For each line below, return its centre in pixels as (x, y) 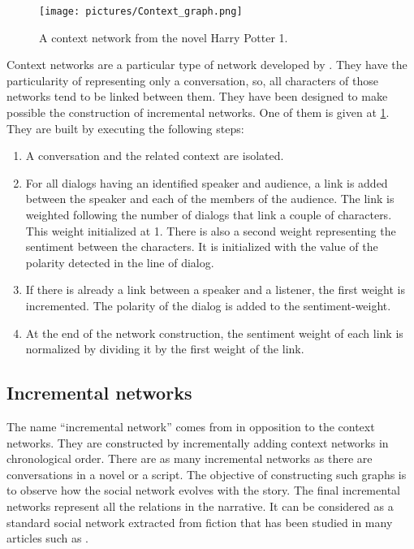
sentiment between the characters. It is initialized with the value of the (202, 246)
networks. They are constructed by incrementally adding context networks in (198, 442)
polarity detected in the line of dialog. (120, 262)
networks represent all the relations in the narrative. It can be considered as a (200, 506)
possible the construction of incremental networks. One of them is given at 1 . (198, 112)
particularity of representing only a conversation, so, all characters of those (192, 80)
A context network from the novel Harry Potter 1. (164, 37)
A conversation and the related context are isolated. (155, 156)
